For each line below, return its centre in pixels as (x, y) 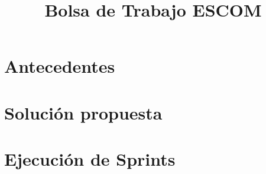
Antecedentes (60, 66)
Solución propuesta (83, 112)
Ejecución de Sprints (90, 159)
